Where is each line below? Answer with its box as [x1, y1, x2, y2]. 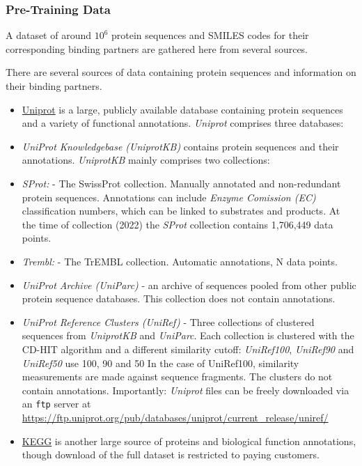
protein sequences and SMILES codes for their [111, 28, 309, 42]
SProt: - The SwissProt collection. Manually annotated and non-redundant [22, 176, 341, 190]
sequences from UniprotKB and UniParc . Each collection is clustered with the [22, 328, 354, 343]
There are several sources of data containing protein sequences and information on [6, 65, 356, 79]
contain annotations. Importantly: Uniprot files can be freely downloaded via [22, 382, 349, 397]
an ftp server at [22, 396, 91, 411]
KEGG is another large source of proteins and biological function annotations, [22, 433, 356, 448]
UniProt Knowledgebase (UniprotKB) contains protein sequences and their [22, 139, 339, 153]
